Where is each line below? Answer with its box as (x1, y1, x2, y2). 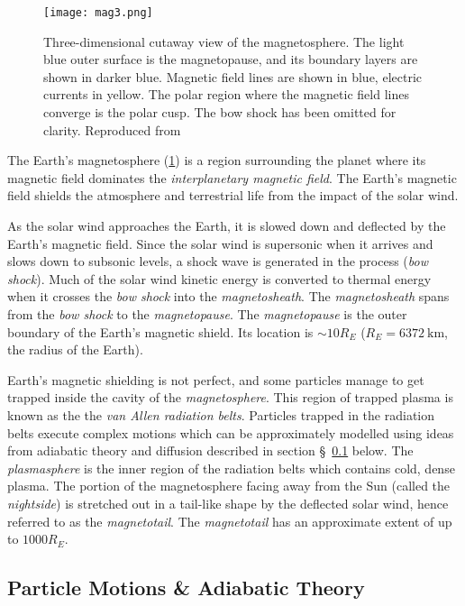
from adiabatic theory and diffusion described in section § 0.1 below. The (7, 441, 414, 460)
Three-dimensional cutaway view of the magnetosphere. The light (43, 32, 405, 50)
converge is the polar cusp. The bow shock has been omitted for (43, 103, 397, 122)
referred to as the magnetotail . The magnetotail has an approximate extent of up (7, 511, 452, 530)
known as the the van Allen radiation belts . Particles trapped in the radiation (7, 405, 435, 424)
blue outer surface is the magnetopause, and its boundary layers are (43, 50, 418, 69)
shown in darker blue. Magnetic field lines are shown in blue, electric (43, 67, 422, 86)
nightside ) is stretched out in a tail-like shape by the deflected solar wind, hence (7, 493, 449, 512)
